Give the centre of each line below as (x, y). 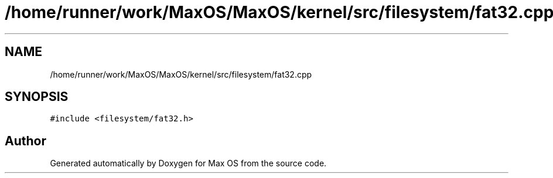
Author (25, 141)
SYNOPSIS (37, 97)
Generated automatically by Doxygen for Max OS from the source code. (188, 163)
